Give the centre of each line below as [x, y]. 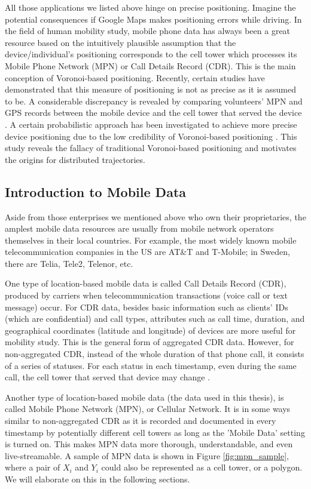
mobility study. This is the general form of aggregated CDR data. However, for [150, 342]
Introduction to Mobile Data [96, 191]
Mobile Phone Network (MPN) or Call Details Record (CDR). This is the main [150, 65]
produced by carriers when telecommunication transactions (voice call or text [146, 295]
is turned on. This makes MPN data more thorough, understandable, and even [149, 444]
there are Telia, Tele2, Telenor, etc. [69, 263]
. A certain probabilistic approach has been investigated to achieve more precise [151, 124]
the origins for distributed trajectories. [75, 159]
